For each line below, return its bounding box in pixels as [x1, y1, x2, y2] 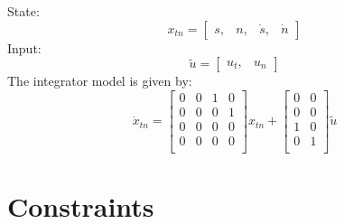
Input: [7, 38, 42, 57]
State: [7, 2, 40, 20]
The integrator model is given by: [7, 71, 192, 90]
